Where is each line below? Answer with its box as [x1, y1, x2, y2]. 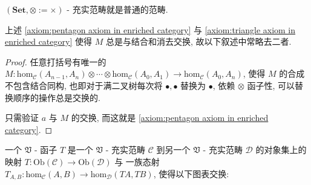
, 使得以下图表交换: [153, 167, 229, 180]
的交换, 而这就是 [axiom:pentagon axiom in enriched [71, 111, 269, 124]
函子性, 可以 [247, 79, 295, 91]
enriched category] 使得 [5, 35, 92, 48]
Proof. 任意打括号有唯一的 [5, 55, 106, 68]
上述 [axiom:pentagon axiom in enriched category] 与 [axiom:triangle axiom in [5, 23, 296, 36]
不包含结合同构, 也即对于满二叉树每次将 [5, 79, 163, 91]
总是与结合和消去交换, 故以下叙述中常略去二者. [105, 35, 292, 48]
